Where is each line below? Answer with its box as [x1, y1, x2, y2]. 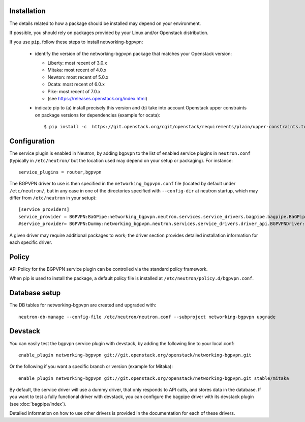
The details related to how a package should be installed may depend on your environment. [9, 20, 201, 26]
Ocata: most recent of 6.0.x [47, 81, 105, 88]
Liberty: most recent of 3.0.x [47, 60, 107, 66]
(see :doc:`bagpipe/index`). [9, 401, 67, 407]
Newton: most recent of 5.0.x [47, 74, 109, 80]
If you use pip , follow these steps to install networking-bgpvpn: [9, 39, 143, 45]
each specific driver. [9, 239, 52, 245]
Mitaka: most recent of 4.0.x [47, 67, 107, 73]
